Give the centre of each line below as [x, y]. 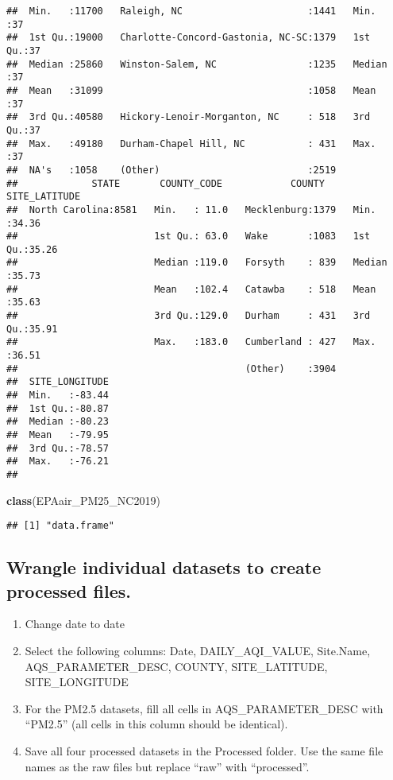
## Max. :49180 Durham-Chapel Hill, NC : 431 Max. [191, 144]
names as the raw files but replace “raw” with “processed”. [167, 766]
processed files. [69, 590]
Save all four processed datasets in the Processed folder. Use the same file [204, 751]
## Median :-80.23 [58, 422]
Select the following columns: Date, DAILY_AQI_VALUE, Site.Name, [198, 651]
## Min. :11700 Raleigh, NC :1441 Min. [191, 11]
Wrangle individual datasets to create [164, 567]
